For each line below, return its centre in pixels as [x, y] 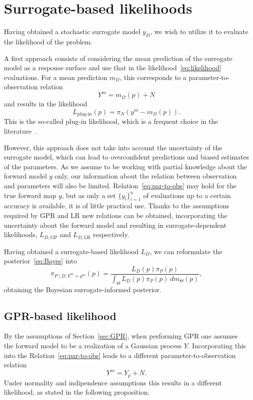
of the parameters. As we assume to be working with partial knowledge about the [126, 166]
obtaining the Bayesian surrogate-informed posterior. [83, 289]
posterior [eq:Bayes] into [41, 261]
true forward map [30, 195]
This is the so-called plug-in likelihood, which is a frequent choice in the [111, 121]
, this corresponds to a [153, 77]
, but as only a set [89, 195]
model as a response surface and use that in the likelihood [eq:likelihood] [113, 68]
